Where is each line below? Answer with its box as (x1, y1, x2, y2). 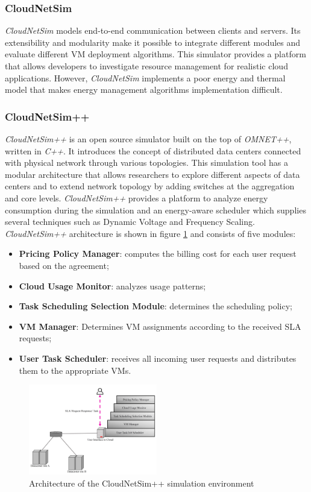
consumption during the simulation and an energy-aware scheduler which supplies (5, 203, 306, 216)
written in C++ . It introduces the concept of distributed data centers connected (5, 144, 301, 157)
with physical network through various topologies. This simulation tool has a (5, 156, 288, 169)
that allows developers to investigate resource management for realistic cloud (5, 60, 288, 72)
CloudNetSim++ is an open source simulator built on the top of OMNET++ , (5, 133, 292, 145)
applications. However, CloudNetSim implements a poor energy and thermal (5, 71, 286, 84)
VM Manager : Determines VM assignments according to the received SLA (19, 320, 301, 332)
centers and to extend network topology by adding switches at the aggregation (5, 180, 295, 192)
